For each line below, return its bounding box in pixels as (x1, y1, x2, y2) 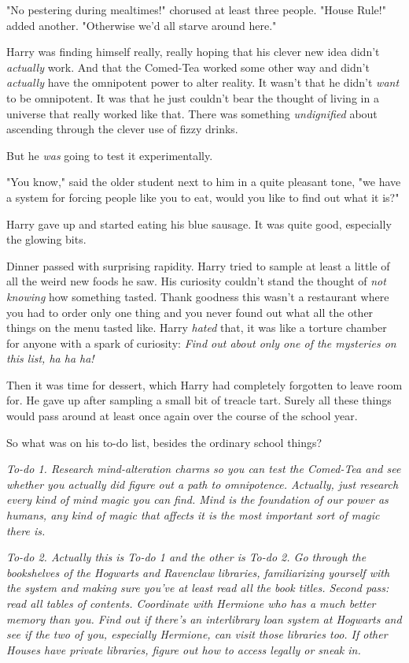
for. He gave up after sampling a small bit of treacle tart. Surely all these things (6, 392, 392, 408)
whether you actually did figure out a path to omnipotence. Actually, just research (6, 475, 399, 492)
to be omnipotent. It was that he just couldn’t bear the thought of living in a (6, 89, 379, 106)
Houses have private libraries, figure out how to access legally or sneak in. (6, 641, 361, 657)
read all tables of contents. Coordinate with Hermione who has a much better (6, 595, 376, 611)
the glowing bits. (6, 231, 87, 248)
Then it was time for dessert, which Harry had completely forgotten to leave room (6, 376, 403, 393)
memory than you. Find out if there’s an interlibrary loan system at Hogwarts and (6, 610, 402, 627)
